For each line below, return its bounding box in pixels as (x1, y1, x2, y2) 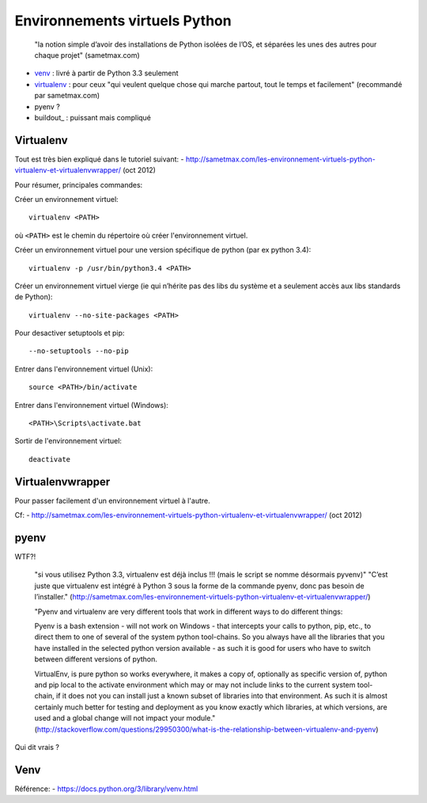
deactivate (28, 455, 71, 463)
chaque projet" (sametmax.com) (34, 50, 140, 59)
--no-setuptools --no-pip (28, 347, 130, 356)
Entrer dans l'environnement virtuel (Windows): (14, 400, 169, 409)
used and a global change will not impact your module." (34, 714, 216, 723)
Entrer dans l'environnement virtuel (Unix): (14, 364, 153, 374)
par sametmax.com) (34, 91, 100, 101)
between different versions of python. (34, 654, 158, 664)
